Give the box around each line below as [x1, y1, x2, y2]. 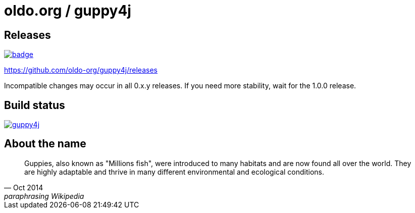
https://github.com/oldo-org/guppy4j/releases [4, 66, 158, 75]
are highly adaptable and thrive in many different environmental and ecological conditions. [24, 167, 325, 176]
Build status [4, 98, 65, 112]
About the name [4, 137, 86, 150]
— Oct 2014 [4, 183, 43, 192]
